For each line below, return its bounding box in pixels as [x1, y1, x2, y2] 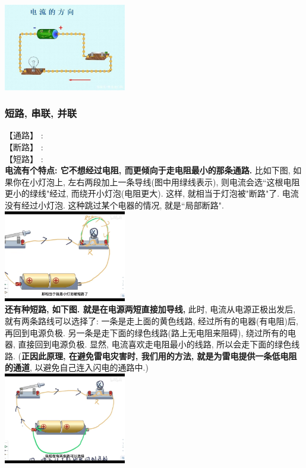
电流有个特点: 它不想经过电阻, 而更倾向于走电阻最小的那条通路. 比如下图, [5, 164, 291, 176]
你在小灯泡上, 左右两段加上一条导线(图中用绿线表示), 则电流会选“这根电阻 [12, 175, 300, 188]
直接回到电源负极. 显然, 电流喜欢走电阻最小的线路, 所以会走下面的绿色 [18, 338, 292, 350]
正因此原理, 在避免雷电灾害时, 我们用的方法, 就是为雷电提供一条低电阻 [21, 349, 297, 362]
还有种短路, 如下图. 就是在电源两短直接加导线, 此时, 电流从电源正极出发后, [5, 303, 296, 315]
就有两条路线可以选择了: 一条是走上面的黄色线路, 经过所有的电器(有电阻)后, [5, 314, 298, 327]
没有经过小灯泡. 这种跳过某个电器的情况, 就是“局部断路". [5, 199, 224, 211]
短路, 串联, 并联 [5, 106, 77, 121]
